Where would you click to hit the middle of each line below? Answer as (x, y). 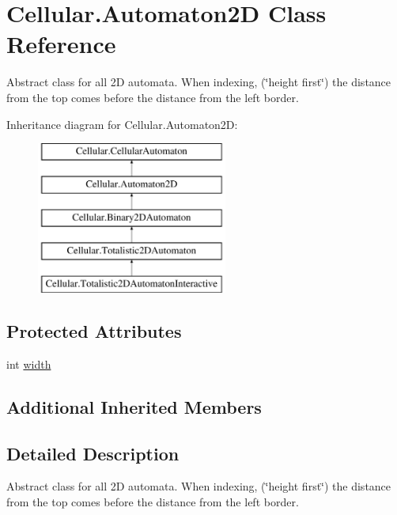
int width (29, 364)
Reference (61, 44)
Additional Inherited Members (134, 406)
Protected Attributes (94, 331)
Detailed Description (93, 453)
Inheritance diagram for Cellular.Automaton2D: (122, 124)
